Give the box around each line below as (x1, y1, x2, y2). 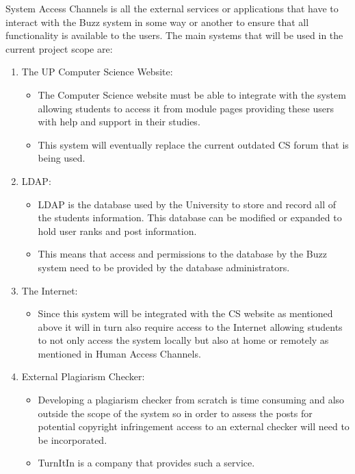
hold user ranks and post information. (38, 223, 197, 238)
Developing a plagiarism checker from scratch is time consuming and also (38, 392, 345, 407)
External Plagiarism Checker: (21, 369, 145, 384)
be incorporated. (38, 432, 107, 447)
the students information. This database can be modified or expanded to (38, 210, 342, 225)
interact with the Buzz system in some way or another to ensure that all (5, 14, 309, 29)
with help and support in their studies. (38, 114, 200, 129)
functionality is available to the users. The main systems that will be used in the (5, 28, 343, 42)
